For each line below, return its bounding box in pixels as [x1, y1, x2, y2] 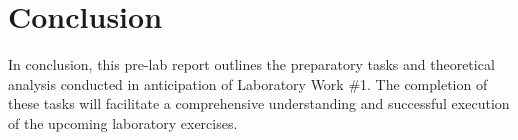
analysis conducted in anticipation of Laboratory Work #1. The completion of [8, 73, 488, 94]
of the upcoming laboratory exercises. [8, 112, 238, 133]
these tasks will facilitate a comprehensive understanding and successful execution [8, 93, 510, 114]
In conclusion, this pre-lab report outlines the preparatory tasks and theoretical [8, 54, 495, 75]
